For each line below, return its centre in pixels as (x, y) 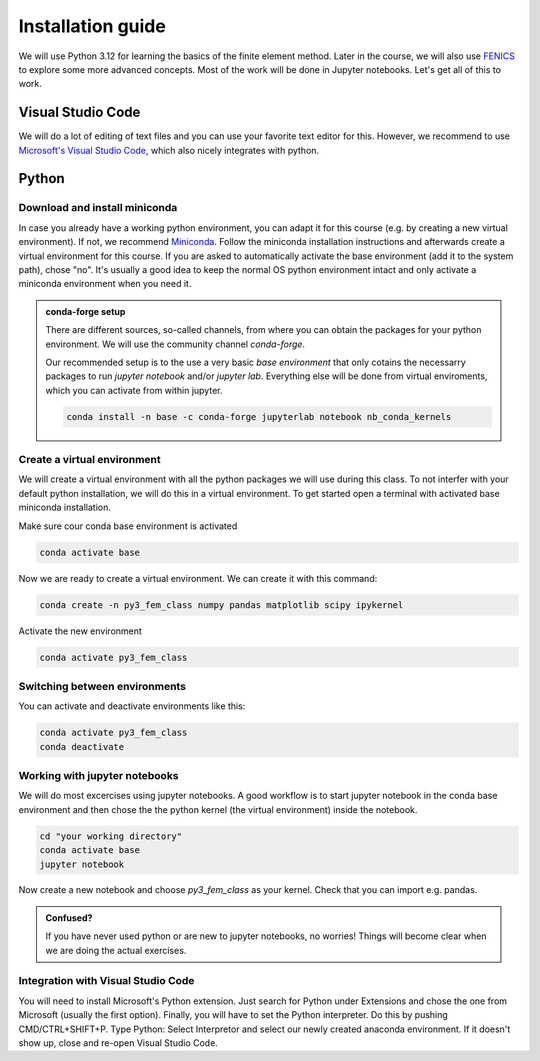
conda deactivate (82, 746)
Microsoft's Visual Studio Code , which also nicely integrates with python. (169, 150)
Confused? (69, 917)
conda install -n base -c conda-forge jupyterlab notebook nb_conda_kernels (259, 416)
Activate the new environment (80, 631)
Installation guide (92, 26)
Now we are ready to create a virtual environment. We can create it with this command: (198, 578)
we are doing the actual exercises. (116, 950)
